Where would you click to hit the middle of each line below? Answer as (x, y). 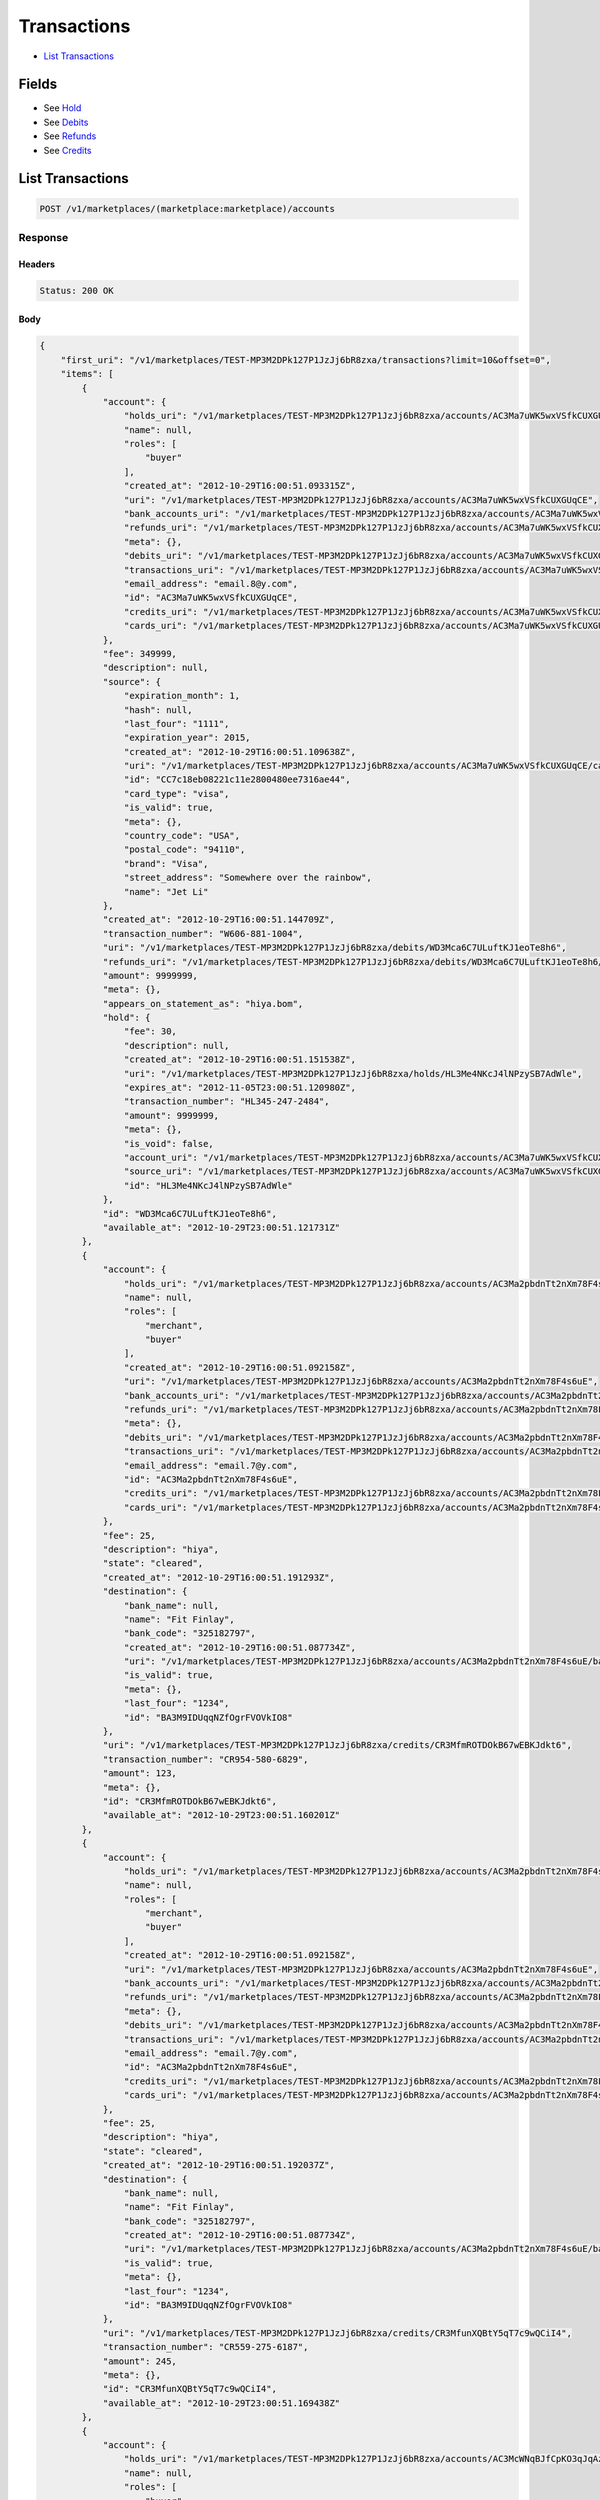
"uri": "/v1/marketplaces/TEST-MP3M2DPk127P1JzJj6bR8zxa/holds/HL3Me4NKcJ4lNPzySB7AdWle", (353, 1073)
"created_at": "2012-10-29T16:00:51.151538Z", (240, 1059)
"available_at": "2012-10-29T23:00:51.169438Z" (221, 2403)
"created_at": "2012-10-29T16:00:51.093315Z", (240, 486)
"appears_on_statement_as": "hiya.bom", (203, 1003)
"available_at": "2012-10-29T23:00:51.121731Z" (221, 1227)
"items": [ (87, 374)
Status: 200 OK (76, 290)
